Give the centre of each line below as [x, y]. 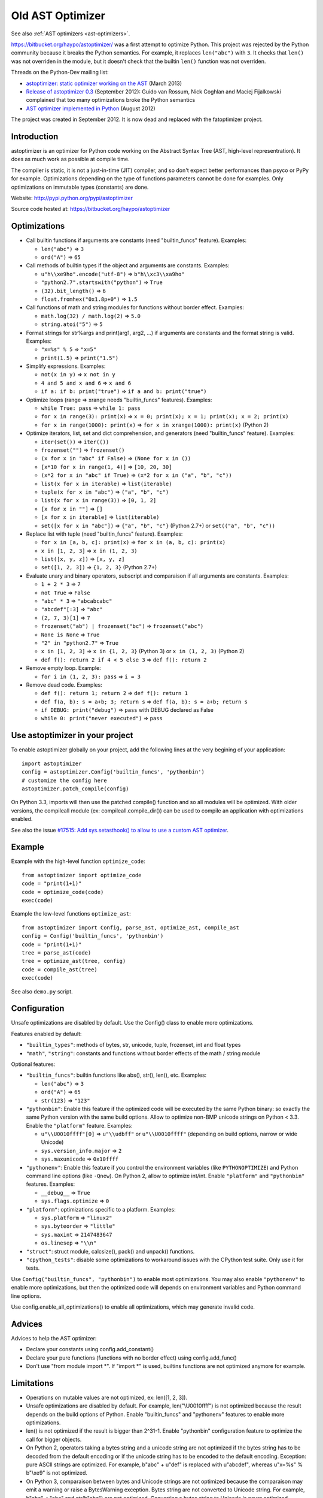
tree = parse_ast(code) [57, 952]
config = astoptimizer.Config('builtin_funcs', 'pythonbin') [113, 772]
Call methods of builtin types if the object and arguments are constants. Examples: [128, 265]
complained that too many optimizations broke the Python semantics [111, 100]
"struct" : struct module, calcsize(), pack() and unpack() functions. [110, 1251]
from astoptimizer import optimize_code [82, 875]
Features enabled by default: [46, 1034]
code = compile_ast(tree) [60, 970]
